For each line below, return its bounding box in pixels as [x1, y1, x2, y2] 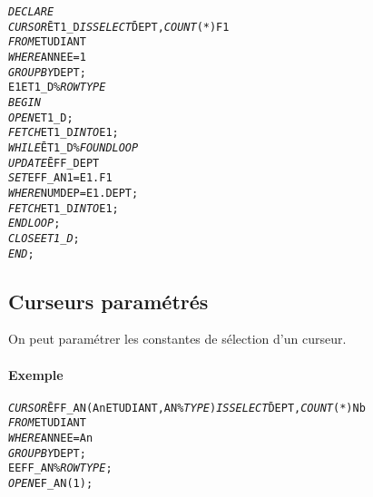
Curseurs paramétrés [8, 287, 209, 315]
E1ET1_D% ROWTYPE [8, 81, 106, 94]
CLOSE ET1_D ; [8, 231, 80, 245]
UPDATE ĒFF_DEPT [8, 156, 100, 170]
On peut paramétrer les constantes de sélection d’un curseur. [8, 329, 347, 348]
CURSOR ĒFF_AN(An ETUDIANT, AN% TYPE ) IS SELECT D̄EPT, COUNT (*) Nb [8, 401, 366, 414]
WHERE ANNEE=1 [8, 50, 86, 63]
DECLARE [8, 5, 54, 18]
